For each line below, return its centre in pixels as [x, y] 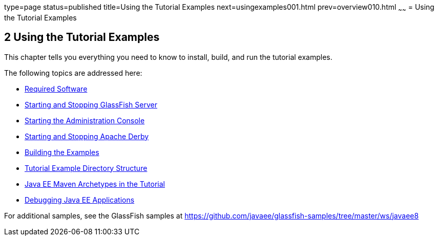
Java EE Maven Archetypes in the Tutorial [95, 184]
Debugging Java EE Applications [80, 200]
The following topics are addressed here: [73, 73]
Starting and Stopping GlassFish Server [91, 104]
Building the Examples [62, 152]
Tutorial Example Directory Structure [86, 168]
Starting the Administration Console [85, 120]
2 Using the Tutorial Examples [82, 37]
